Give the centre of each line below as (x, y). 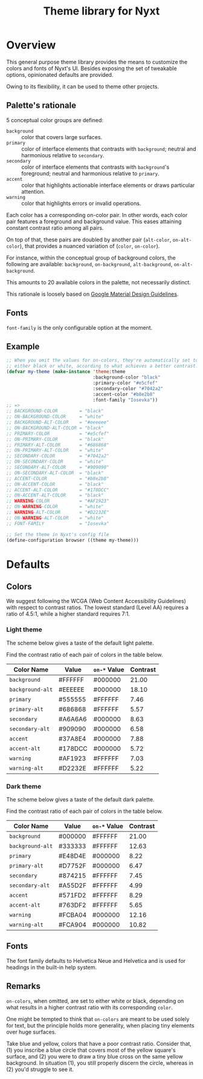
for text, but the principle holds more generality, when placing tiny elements (100, 1025)
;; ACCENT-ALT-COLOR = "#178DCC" (58, 490)
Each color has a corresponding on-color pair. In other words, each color (97, 215)
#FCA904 (72, 925)
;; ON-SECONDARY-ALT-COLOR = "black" (55, 473)
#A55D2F (72, 885)
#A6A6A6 (72, 719)
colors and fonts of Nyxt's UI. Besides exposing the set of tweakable (92, 68)
